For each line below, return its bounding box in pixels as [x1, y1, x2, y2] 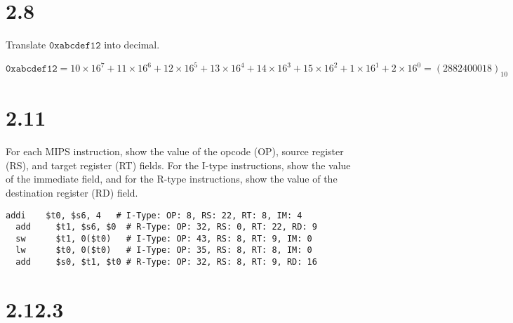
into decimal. [104, 37, 160, 52]
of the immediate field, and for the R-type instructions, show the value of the [6, 171, 338, 186]
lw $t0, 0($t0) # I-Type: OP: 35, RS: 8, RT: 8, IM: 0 [15, 245, 312, 256]
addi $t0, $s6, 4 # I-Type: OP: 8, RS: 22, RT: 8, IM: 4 [6, 210, 302, 220]
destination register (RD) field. [6, 185, 138, 199]
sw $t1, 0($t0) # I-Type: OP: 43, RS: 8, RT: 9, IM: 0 [15, 233, 312, 244]
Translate [6, 37, 46, 52]
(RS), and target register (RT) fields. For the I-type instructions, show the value [6, 157, 351, 172]
